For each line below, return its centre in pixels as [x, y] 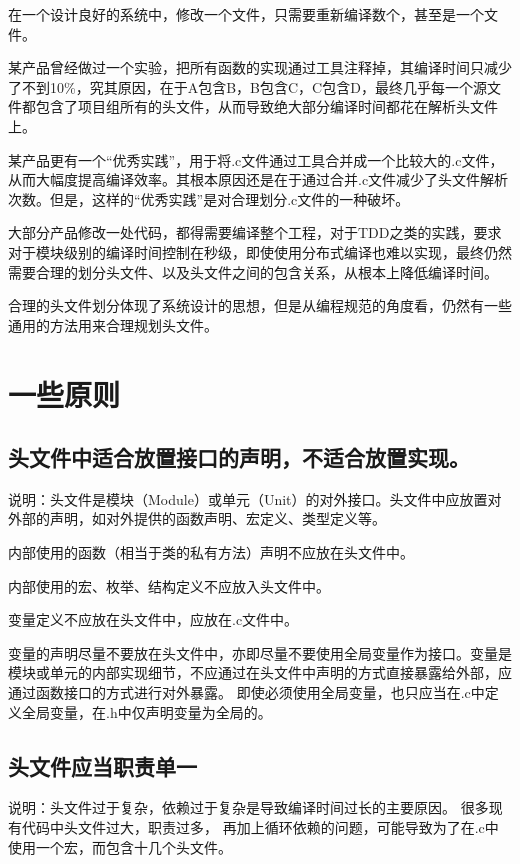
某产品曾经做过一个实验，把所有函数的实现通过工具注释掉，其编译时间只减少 [260, 67]
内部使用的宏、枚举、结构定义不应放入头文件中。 [169, 585]
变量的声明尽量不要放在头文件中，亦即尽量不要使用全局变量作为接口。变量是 [260, 652]
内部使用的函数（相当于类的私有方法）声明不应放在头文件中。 [211, 552]
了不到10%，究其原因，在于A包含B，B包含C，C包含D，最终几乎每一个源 [247, 86]
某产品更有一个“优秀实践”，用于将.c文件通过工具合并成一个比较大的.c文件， [256, 159]
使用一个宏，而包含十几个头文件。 [120, 846]
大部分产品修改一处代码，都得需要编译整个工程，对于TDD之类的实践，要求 [255, 232]
